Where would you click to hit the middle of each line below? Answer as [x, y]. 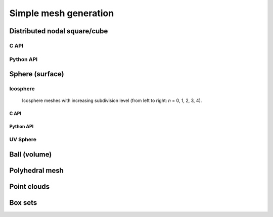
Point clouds [30, 186]
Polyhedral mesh [37, 170]
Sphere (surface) [37, 74]
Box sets [23, 203]
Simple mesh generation [62, 13]
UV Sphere [23, 140]
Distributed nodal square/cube [59, 31]
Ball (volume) [31, 154]
